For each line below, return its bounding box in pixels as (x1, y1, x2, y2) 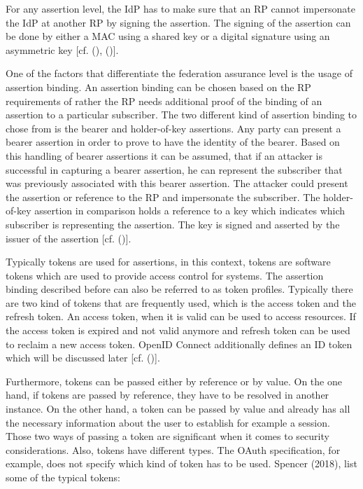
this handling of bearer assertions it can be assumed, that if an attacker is (6, 148, 322, 163)
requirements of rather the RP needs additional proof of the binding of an (6, 93, 322, 108)
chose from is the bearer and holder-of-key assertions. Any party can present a (6, 120, 341, 135)
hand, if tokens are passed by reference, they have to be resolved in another (6, 387, 329, 402)
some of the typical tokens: (6, 470, 120, 484)
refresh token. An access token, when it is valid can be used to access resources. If (6, 309, 356, 324)
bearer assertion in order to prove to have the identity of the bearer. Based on (6, 135, 340, 149)
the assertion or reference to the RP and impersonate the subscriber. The (6, 189, 320, 204)
